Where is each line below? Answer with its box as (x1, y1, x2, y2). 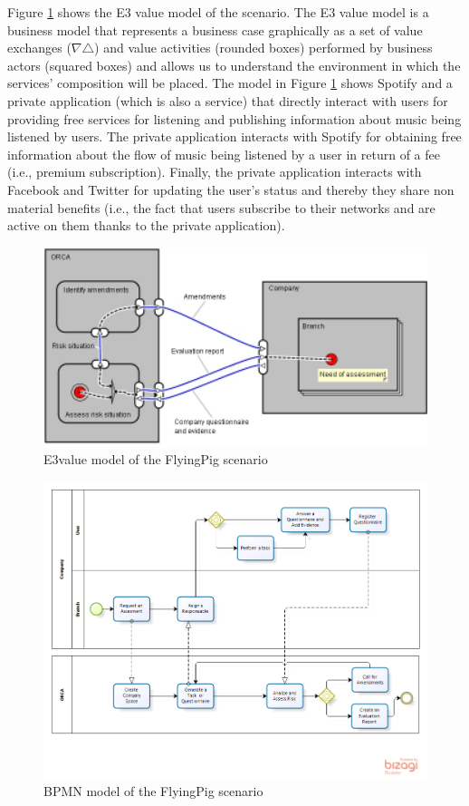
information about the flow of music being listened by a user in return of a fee (7, 144, 440, 163)
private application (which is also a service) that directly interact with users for (7, 91, 448, 110)
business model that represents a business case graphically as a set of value (7, 20, 423, 39)
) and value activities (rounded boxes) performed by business (94, 38, 433, 57)
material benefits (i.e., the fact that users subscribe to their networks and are (7, 198, 435, 217)
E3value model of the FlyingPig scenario (43, 450, 268, 469)
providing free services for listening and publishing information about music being (7, 109, 462, 128)
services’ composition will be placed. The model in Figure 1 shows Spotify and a (7, 73, 453, 92)
